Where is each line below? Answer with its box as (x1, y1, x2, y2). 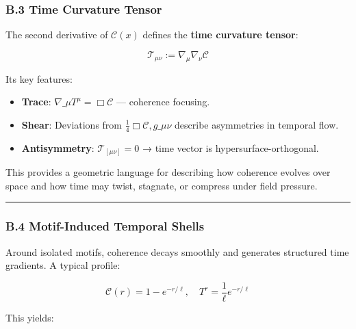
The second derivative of (5, 27, 108, 42)
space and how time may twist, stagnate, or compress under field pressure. (5, 178, 318, 192)
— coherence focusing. (116, 94, 210, 109)
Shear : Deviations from (21, 117, 123, 131)
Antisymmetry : (21, 140, 94, 155)
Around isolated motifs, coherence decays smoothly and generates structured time (5, 244, 349, 259)
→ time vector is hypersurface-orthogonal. (142, 140, 319, 155)
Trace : (21, 94, 51, 109)
